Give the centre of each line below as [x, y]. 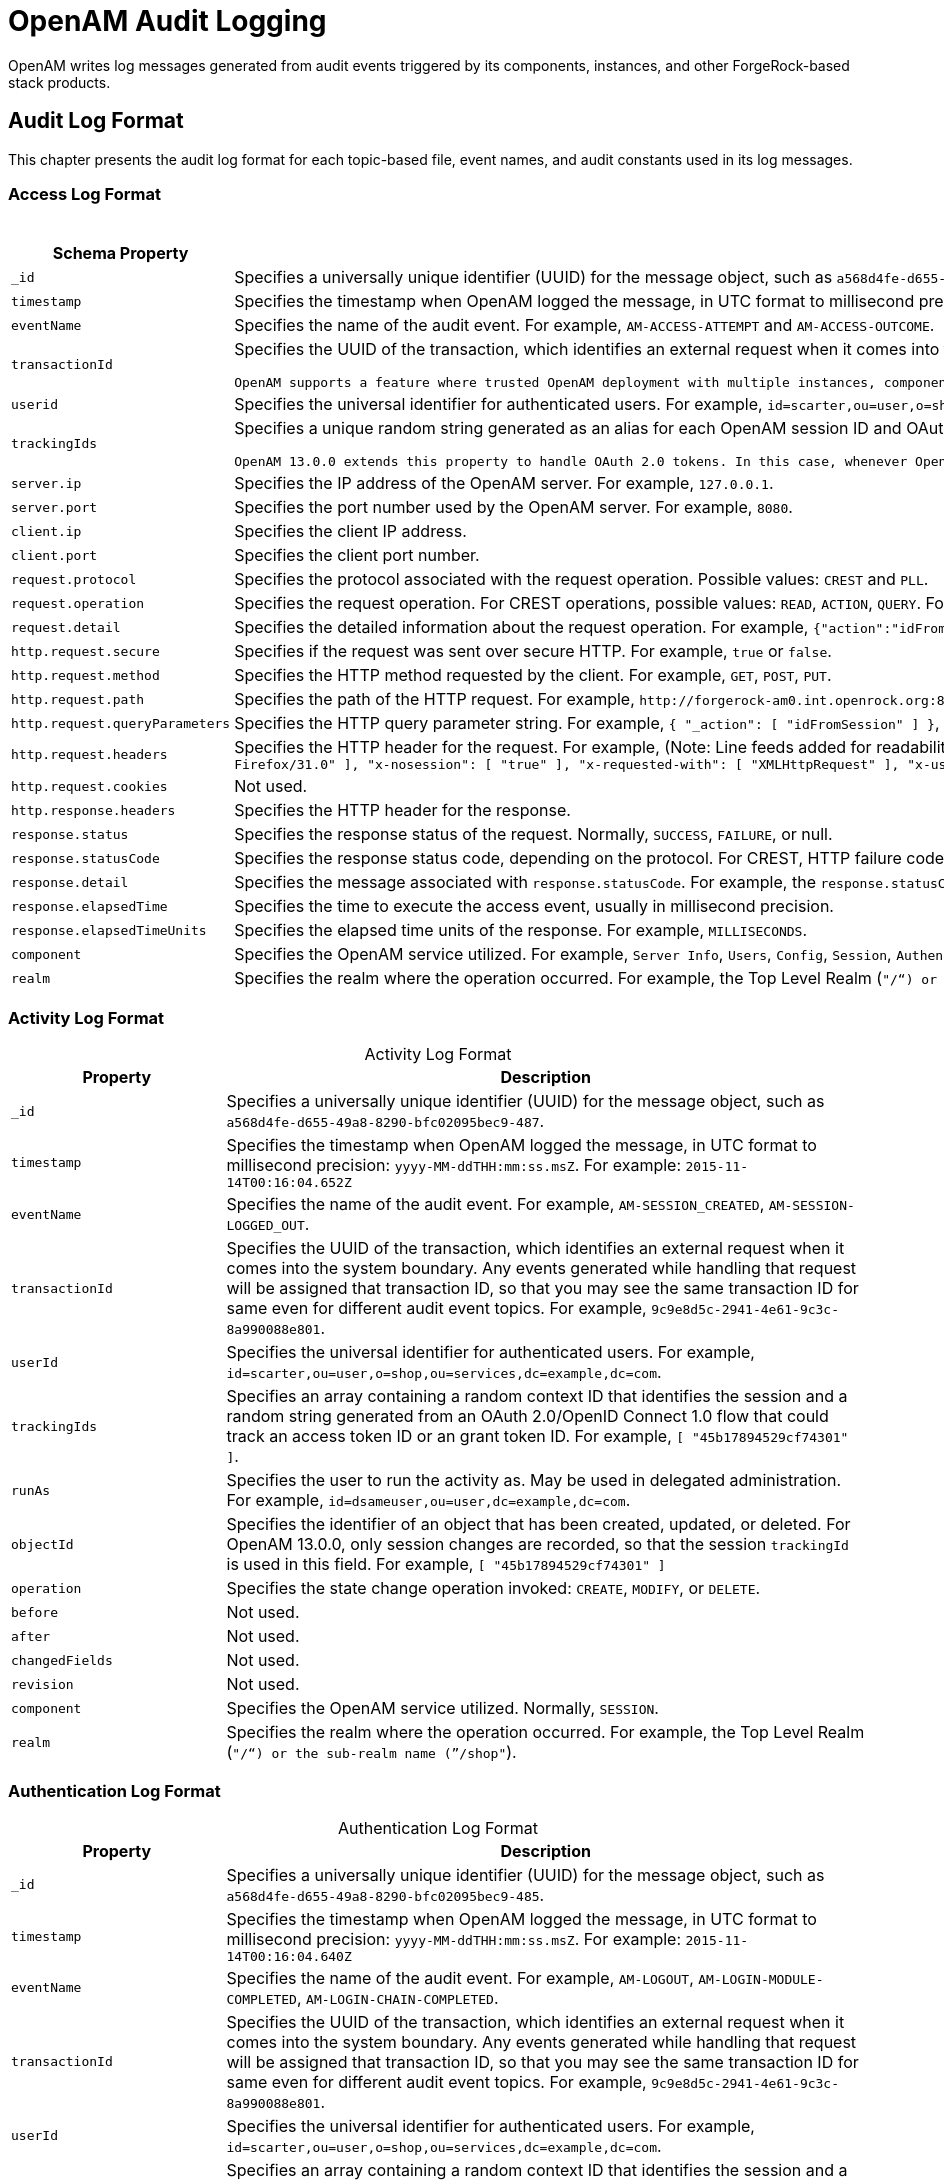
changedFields [62, 1660]
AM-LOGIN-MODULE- [761, 1979]
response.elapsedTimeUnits [109, 930]
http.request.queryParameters [121, 723]
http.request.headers [89, 755]
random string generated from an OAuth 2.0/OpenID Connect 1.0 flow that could [527, 1416]
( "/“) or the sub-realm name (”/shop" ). [371, 1752]
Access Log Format [84, 193]
